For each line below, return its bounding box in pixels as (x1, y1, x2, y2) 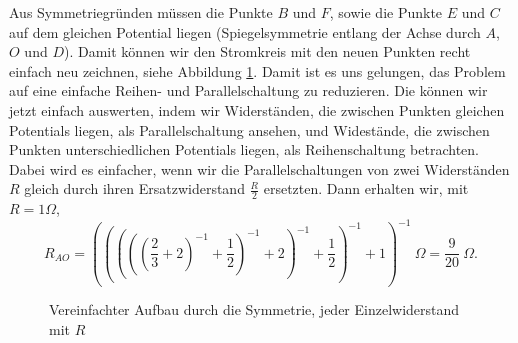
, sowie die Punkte (329, 2, 443, 22)
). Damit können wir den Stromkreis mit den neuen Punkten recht (63, 41, 471, 62)
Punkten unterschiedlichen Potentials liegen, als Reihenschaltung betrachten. (9, 139, 479, 160)
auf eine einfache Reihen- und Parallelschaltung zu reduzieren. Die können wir (9, 80, 488, 101)
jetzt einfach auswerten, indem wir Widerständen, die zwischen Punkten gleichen (9, 99, 505, 120)
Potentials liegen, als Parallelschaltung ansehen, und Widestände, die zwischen (9, 119, 490, 140)
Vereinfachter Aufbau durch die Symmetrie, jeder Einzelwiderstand (49, 299, 460, 320)
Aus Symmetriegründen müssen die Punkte (9, 2, 273, 22)
